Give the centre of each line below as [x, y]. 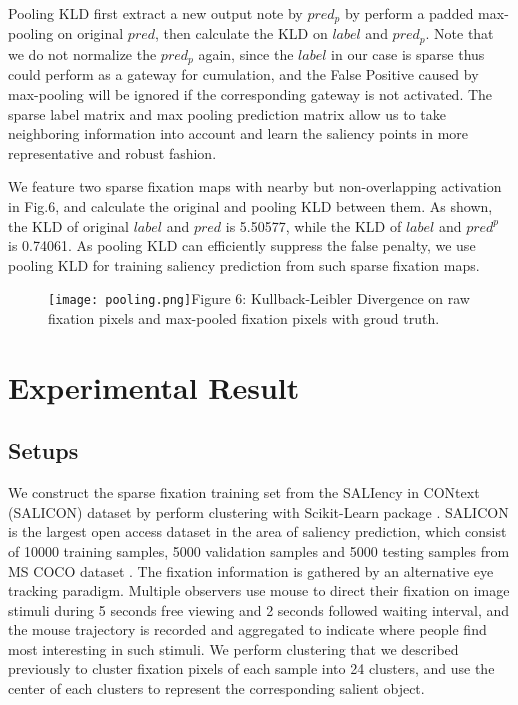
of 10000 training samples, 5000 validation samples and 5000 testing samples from [259, 550]
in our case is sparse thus [408, 53]
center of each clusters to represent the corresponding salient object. [216, 688]
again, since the [246, 53]
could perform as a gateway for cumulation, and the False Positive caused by [243, 74]
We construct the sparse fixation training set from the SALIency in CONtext [244, 492]
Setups [43, 450]
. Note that [459, 33]
